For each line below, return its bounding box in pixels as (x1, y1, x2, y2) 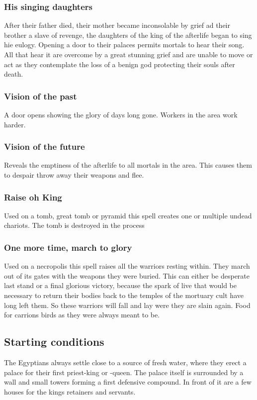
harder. (4, 119, 26, 129)
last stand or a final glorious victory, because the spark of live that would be (4, 280, 237, 291)
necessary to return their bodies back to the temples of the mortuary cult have (4, 290, 244, 300)
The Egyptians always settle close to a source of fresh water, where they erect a (4, 357, 247, 367)
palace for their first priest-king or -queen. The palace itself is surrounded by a (4, 367, 244, 377)
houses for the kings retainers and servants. (4, 386, 136, 397)
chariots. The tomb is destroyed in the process (4, 220, 145, 230)
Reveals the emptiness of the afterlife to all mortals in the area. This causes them (4, 160, 252, 170)
